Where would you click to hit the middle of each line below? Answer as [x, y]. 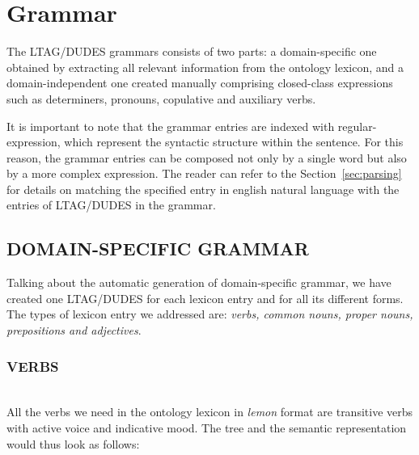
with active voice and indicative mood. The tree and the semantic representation [207, 428]
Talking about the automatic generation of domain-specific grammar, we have [199, 282]
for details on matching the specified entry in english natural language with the [203, 189]
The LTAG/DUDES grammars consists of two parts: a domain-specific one [192, 51]
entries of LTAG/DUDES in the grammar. [111, 205]
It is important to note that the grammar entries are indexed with [171, 126]
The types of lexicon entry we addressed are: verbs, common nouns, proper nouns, [210, 314]
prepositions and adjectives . [74, 330]
